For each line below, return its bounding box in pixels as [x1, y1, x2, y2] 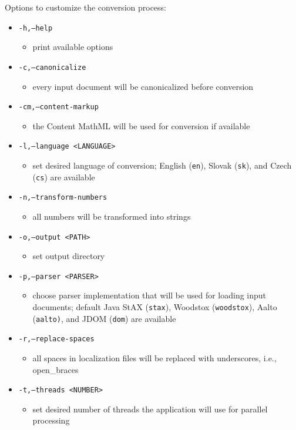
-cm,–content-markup [18, 103, 99, 112]
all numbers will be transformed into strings [32, 210, 191, 222]
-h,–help [18, 23, 53, 32]
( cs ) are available [32, 170, 95, 183]
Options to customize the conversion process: [5, 1, 166, 13]
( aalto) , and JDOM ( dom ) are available [32, 312, 176, 324]
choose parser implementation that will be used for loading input [32, 289, 267, 301]
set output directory [32, 250, 105, 262]
